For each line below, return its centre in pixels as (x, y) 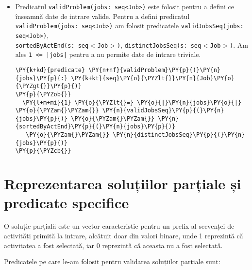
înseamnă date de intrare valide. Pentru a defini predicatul (102, 16)
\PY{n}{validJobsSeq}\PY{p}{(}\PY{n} (163, 111)
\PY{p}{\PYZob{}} (43, 94)
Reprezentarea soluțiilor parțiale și (123, 184)
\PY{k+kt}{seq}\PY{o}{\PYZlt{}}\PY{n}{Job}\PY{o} (153, 78)
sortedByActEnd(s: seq (52, 45)
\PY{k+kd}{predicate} (50, 70)
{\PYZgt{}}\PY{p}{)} (48, 86)
